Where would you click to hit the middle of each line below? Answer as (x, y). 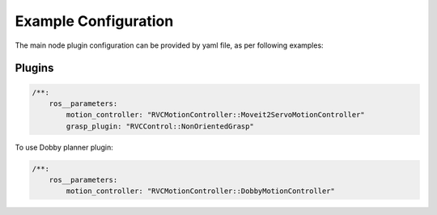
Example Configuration (94, 21)
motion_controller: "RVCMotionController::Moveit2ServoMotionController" (216, 115)
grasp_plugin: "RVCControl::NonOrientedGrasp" (160, 126)
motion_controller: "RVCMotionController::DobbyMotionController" (201, 191)
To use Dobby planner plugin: (64, 147)
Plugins (34, 68)
